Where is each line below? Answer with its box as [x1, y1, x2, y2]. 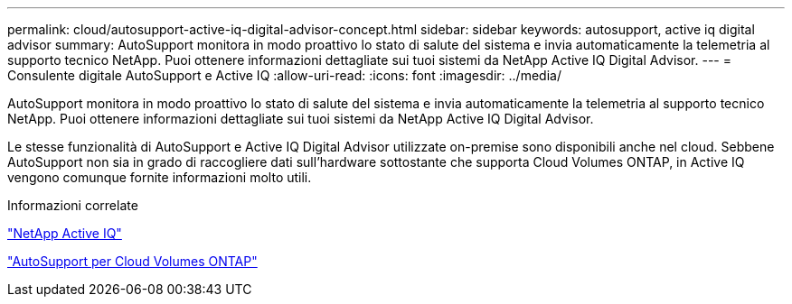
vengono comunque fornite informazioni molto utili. [7, 170, 312, 185]
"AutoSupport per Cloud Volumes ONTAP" [7, 253, 258, 269]
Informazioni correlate [7, 198, 138, 213]
